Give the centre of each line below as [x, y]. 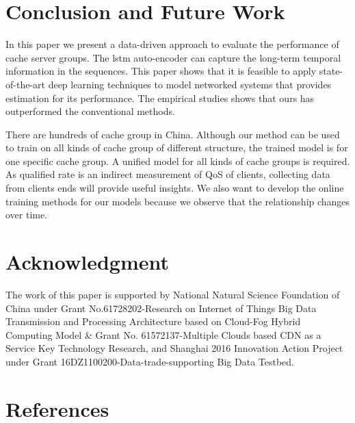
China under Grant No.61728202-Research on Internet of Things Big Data [161, 308]
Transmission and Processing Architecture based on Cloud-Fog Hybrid [153, 321]
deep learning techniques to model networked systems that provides [190, 84]
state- [331, 71]
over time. [27, 215]
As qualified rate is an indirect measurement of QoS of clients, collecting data [168, 174]
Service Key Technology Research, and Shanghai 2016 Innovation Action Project [174, 348]
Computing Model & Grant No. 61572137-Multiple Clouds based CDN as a [163, 334]
